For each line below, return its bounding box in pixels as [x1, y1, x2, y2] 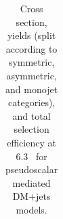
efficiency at [7, 135, 56, 149]
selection [14, 122, 49, 136]
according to [5, 41, 58, 55]
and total [12, 108, 51, 123]
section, [16, 14, 47, 29]
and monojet [5, 81, 58, 96]
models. [16, 202, 47, 216]
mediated [12, 175, 51, 190]
